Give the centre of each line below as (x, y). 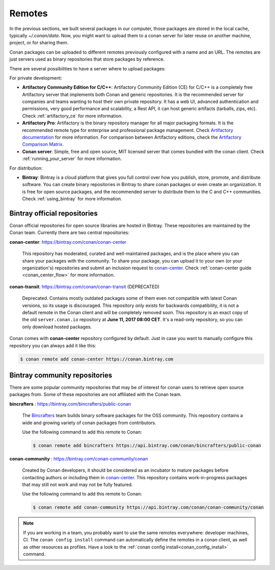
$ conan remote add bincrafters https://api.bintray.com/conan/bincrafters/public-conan (147, 445)
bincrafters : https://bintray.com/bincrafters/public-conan (70, 404)
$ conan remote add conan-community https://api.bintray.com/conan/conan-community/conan (148, 508)
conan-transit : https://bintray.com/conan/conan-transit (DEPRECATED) (85, 287)
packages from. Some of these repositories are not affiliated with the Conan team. (95, 395)
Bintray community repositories (61, 375)
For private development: (36, 78)
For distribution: (26, 168)
